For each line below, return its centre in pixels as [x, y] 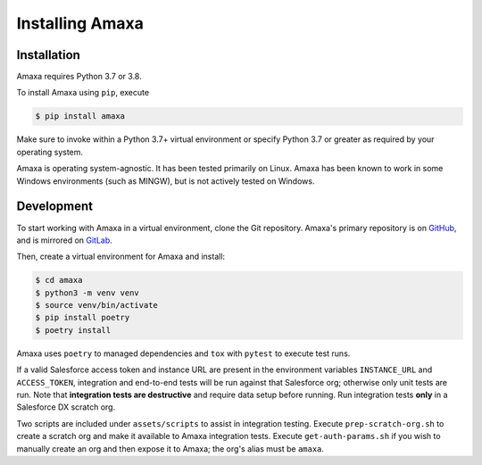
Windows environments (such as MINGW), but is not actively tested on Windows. [166, 181]
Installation [48, 55]
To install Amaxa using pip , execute [83, 93]
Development [55, 207]
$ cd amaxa [59, 280]
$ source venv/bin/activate [96, 305]
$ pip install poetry [83, 318]
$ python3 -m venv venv [87, 293]
